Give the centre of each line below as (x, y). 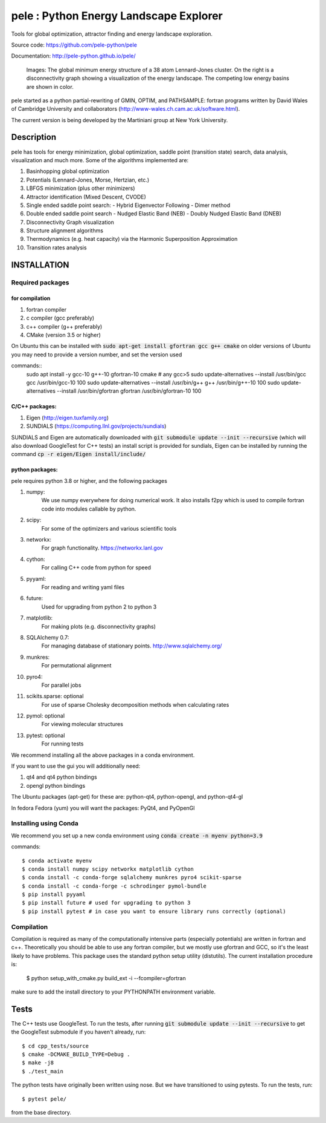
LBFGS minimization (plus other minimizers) (81, 188)
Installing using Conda (45, 823)
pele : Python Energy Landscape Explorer (117, 16)
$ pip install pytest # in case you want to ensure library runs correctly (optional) (154, 911)
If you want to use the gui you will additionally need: (76, 766)
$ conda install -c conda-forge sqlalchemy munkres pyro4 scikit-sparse (132, 878)
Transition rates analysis (56, 247)
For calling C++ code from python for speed (96, 568)
